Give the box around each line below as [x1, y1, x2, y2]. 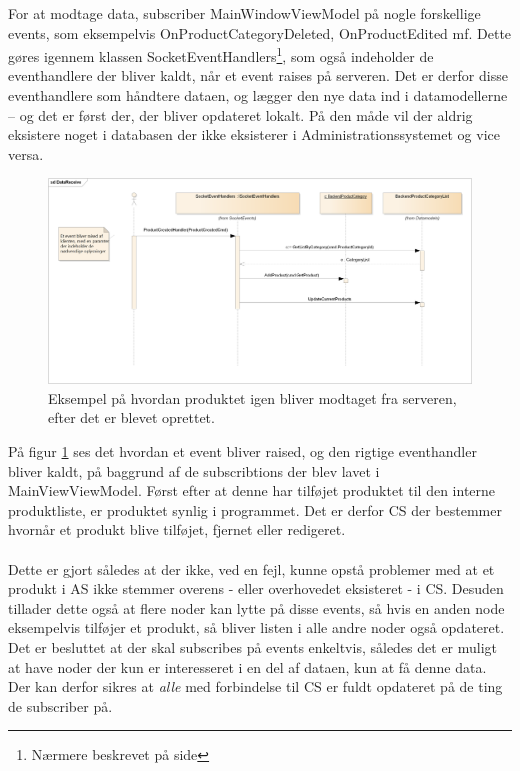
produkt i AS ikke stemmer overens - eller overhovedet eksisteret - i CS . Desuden [8, 578, 504, 599]
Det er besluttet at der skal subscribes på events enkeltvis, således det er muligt [8, 636, 498, 657]
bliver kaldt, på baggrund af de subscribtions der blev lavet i [8, 460, 380, 481]
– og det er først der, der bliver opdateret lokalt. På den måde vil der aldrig [8, 104, 473, 125]
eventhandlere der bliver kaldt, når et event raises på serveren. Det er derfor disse [8, 65, 508, 86]
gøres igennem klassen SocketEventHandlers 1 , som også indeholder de [8, 43, 434, 66]
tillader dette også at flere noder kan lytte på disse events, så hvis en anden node [8, 597, 505, 618]
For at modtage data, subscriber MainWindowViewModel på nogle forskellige [8, 3, 481, 23]
